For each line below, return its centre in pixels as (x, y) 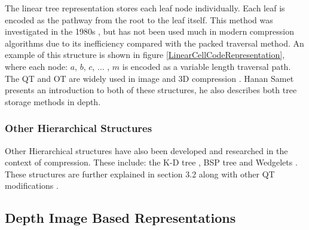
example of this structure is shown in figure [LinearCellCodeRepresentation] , (145, 55)
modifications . (32, 185)
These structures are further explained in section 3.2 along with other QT (140, 174)
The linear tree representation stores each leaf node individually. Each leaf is (145, 8)
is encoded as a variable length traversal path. (206, 66)
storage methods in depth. (53, 101)
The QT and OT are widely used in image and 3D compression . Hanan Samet (149, 78)
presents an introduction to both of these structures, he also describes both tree (151, 90)
